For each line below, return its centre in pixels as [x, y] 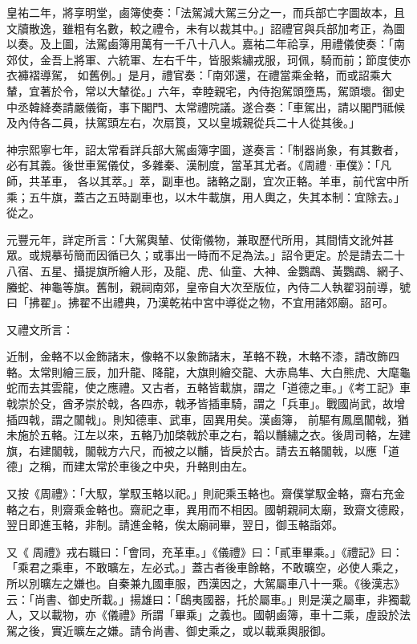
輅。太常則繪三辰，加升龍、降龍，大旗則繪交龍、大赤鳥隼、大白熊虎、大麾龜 [208, 371]
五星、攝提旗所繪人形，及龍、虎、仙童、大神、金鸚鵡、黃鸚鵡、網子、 [225, 270]
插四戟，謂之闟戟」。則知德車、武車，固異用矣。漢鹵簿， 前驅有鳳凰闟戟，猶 [208, 419]
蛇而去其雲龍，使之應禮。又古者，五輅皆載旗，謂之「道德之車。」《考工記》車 [208, 387]
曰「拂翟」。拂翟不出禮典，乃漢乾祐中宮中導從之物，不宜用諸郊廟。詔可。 [200, 302]
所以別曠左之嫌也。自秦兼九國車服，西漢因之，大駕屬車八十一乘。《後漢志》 [206, 583]
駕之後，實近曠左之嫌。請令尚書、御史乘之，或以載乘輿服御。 [169, 630]
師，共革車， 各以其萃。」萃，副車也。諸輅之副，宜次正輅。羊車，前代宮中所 [208, 180]
